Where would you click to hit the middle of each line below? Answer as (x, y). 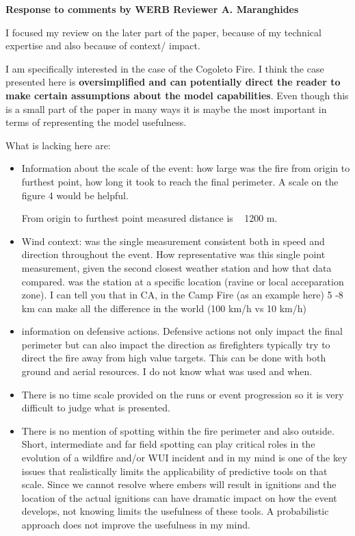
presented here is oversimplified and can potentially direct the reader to (173, 82)
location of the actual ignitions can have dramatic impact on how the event (179, 497)
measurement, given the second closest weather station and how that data (176, 267)
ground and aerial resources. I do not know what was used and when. (167, 371)
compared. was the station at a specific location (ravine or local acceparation (183, 281)
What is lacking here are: (58, 145)
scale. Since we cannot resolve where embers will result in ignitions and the (179, 484)
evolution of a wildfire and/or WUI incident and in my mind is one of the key (184, 458)
